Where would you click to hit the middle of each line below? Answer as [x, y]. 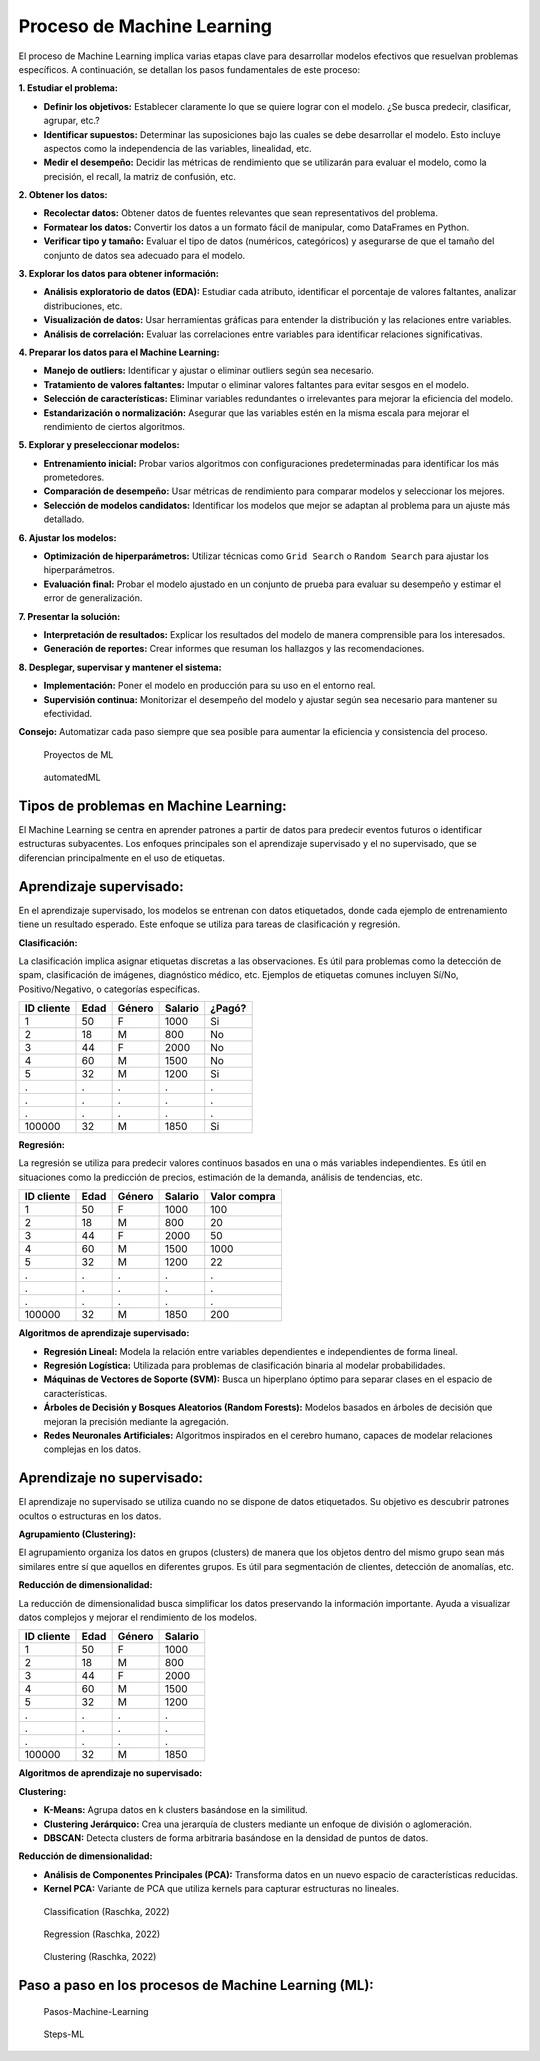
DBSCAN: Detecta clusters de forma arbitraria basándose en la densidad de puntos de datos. [236, 1837]
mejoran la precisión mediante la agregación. [136, 1421]
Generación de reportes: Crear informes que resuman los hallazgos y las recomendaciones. [234, 649]
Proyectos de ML [78, 754]
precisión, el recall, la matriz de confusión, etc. [140, 176]
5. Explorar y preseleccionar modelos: [99, 445]
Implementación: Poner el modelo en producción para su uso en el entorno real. [209, 686]
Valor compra [243, 1197]
